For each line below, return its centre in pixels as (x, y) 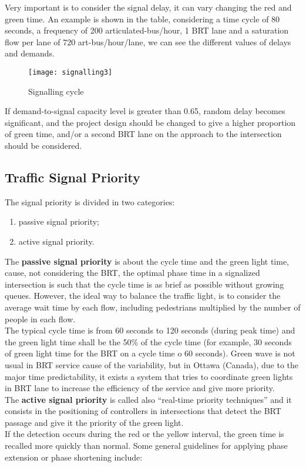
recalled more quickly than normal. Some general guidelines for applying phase (146, 446)
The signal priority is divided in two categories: (90, 201)
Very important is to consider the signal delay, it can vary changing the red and (148, 7)
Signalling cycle (56, 91)
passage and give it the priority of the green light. (94, 422)
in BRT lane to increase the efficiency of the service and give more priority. (140, 388)
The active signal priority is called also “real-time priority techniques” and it (148, 399)
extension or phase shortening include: (74, 457)
